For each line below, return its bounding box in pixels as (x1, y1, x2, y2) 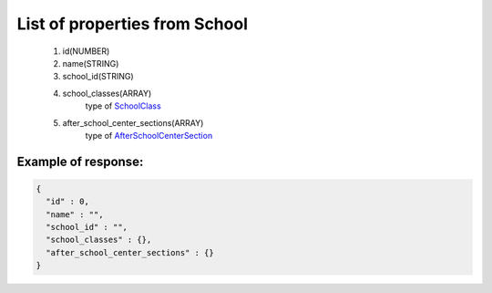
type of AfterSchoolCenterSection (85, 130, 213, 141)
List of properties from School (16, 14, 248, 34)
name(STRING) (62, 58, 119, 68)
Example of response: (16, 153, 144, 169)
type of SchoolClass (85, 100, 161, 111)
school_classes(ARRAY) (62, 88, 152, 99)
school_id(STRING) (62, 71, 134, 82)
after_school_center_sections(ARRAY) (62, 117, 204, 128)
